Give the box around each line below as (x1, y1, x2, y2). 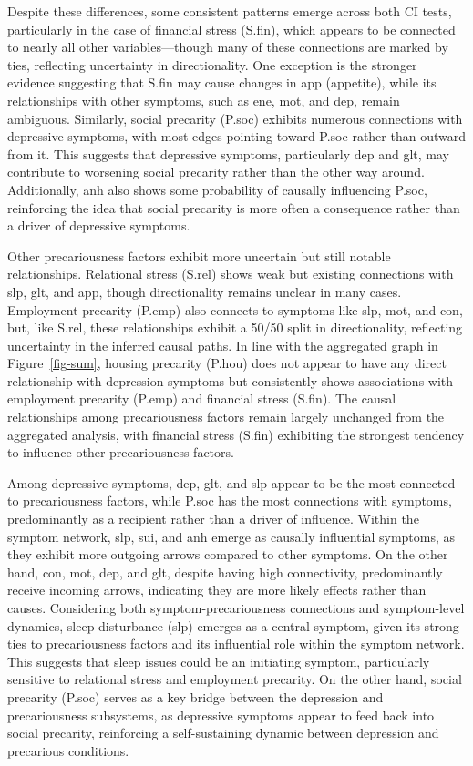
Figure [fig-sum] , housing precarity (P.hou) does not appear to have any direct (7, 353, 447, 373)
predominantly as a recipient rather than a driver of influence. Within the (7, 509, 419, 528)
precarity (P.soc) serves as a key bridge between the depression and (7, 687, 384, 706)
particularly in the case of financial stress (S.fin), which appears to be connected (7, 19, 456, 38)
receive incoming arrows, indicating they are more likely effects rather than (7, 580, 427, 599)
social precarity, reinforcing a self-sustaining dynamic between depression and (7, 723, 439, 742)
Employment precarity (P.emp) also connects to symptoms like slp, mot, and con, (7, 300, 463, 319)
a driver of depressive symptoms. (7, 216, 190, 235)
